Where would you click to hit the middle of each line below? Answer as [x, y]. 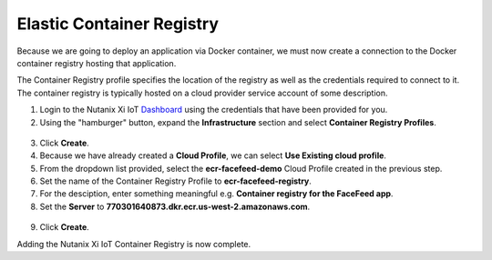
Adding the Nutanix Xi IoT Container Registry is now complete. [134, 244]
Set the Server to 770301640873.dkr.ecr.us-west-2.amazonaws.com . [175, 206]
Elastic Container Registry [118, 24]
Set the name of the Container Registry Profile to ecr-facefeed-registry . [175, 181]
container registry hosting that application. [97, 63]
